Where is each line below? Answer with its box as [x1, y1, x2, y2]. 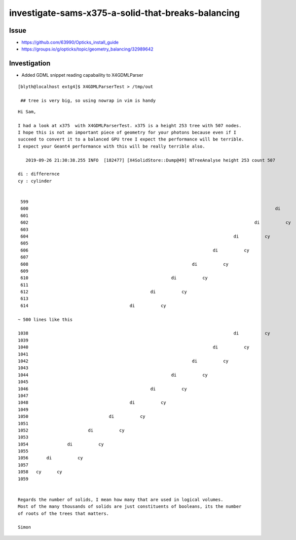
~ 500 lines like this [18, 317, 73, 322]
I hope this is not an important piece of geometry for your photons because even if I [18, 130, 237, 136]
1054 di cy [18, 441, 104, 447]
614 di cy [20, 302, 166, 308]
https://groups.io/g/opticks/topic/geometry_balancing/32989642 [21, 46, 154, 52]
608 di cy [20, 261, 229, 267]
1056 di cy [18, 455, 83, 461]
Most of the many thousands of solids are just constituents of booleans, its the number [18, 504, 242, 509]
